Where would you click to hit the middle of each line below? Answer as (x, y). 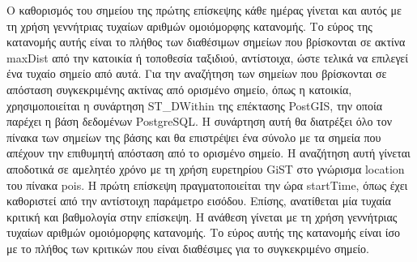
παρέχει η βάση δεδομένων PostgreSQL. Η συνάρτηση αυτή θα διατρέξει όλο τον (200, 121)
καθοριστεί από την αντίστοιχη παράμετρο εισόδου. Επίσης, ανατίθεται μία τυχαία (199, 201)
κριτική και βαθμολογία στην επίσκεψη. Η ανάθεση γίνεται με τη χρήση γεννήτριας (202, 216)
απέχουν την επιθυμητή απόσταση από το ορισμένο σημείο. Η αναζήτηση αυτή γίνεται (208, 153)
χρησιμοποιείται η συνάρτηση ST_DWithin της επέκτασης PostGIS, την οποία (195, 105)
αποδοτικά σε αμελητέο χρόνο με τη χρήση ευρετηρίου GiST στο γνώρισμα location (206, 168)
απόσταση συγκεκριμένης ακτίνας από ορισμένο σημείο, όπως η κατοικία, (179, 89)
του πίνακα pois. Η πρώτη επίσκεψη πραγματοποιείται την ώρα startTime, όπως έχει (207, 185)
